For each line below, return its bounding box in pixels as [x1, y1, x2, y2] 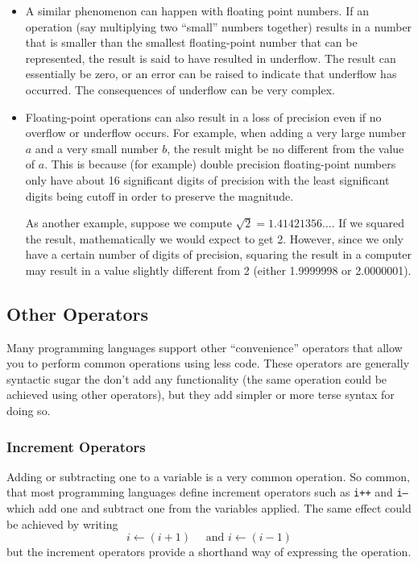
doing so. [6, 402, 51, 419]
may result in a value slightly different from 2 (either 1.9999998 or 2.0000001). [25, 261, 412, 278]
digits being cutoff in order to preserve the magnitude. [25, 187, 294, 204]
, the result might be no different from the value [167, 139, 404, 156]
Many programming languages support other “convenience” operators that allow [6, 339, 403, 355]
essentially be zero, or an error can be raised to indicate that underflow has [25, 65, 397, 82]
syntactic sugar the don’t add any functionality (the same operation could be [6, 370, 387, 387]
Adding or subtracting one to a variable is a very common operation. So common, [6, 467, 410, 484]
